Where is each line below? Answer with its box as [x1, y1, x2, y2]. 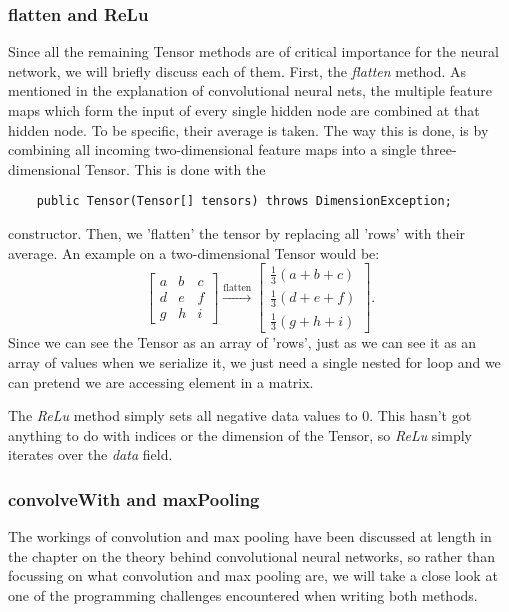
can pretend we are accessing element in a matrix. [8, 371, 314, 392]
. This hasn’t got [369, 405, 472, 426]
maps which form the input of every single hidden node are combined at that [8, 100, 480, 120]
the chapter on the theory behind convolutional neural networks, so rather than [8, 545, 495, 566]
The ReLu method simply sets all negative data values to [8, 405, 358, 426]
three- [420, 139, 457, 160]
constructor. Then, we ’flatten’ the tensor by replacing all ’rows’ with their [8, 223, 466, 244]
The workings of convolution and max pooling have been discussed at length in [8, 526, 492, 547]
